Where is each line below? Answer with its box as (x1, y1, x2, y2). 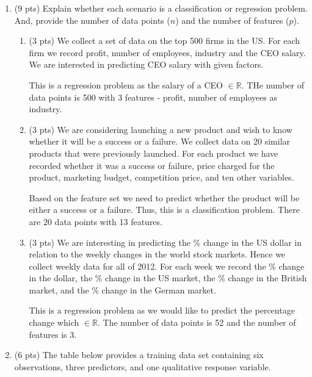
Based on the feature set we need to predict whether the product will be (29, 191, 300, 204)
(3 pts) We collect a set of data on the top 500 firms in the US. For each (29, 34, 300, 47)
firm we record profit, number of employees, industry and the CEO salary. (29, 46, 306, 59)
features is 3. (29, 328, 77, 340)
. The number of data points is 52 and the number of (97, 316, 296, 329)
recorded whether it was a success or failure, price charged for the (29, 159, 275, 171)
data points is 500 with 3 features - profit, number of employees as (29, 90, 278, 103)
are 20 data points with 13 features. (29, 215, 162, 228)
